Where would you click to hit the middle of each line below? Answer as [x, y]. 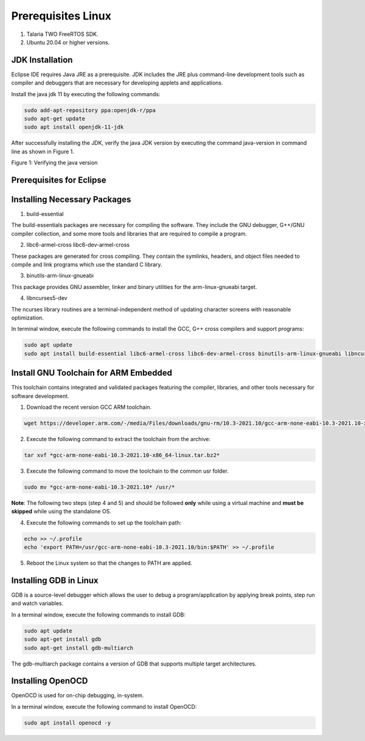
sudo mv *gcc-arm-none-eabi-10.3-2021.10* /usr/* [99, 487]
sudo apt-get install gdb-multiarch [79, 648]
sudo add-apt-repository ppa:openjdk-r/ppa [90, 110]
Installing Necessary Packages [71, 199]
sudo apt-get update [54, 119]
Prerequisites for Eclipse [59, 180]
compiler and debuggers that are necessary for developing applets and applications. [117, 83]
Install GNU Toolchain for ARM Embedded [92, 373]
